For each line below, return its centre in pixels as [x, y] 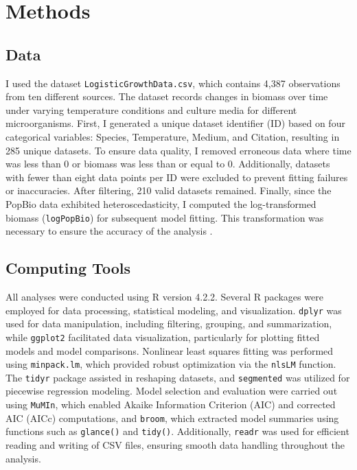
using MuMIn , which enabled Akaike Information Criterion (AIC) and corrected [171, 404]
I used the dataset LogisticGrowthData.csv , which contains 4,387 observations [173, 83]
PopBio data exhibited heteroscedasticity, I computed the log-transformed [161, 203]
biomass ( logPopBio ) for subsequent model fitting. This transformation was [165, 217]
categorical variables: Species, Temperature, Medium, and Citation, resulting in [173, 137]
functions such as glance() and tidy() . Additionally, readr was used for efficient [177, 431]
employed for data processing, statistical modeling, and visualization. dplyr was [174, 310]
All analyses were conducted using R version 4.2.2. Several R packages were [164, 297]
